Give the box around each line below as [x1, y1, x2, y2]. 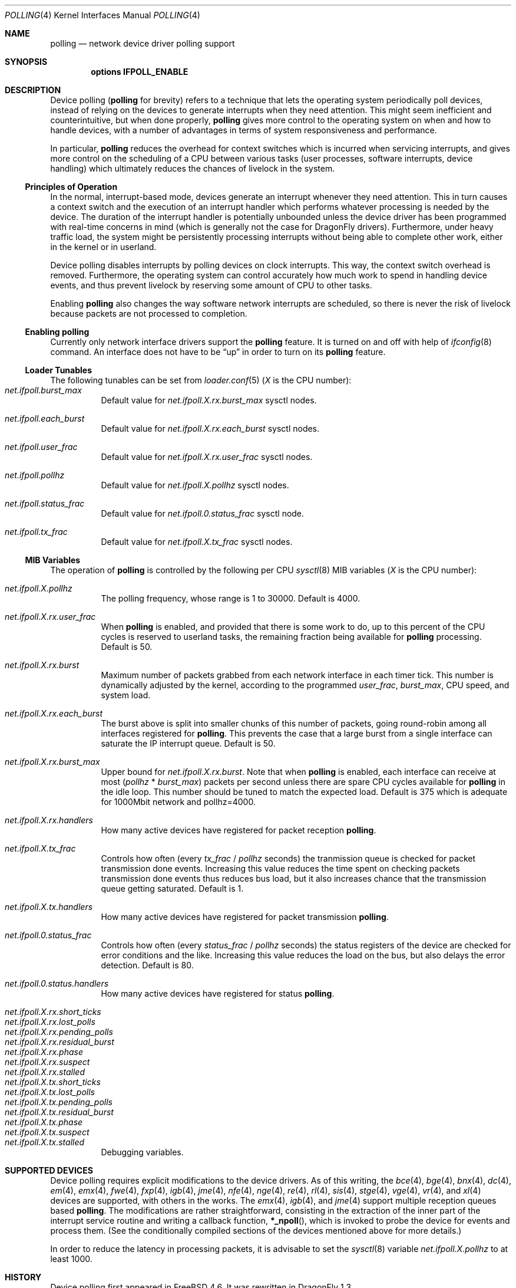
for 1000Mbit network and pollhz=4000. [101, 797, 256, 807]
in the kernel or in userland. [50, 242, 157, 252]
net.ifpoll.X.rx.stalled [5, 1067, 85, 1077]
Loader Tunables [25, 365, 92, 375]
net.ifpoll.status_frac [5, 498, 85, 508]
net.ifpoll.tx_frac [5, 527, 68, 537]
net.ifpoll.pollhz [5, 470, 65, 480]
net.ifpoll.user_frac [5, 442, 78, 452]
